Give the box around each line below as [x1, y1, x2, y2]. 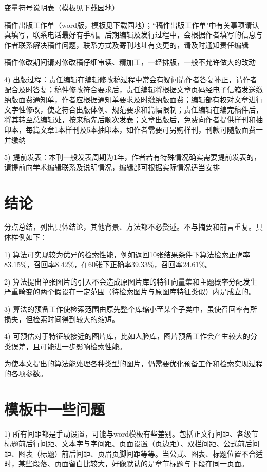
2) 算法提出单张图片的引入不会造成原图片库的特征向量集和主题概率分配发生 [4, 276, 258, 287]
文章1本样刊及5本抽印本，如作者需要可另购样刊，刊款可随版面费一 [40, 124, 263, 135]
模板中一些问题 [4, 398, 105, 419]
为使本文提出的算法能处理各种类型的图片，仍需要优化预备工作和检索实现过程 [4, 358, 263, 369]
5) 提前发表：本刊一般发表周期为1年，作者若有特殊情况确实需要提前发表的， [4, 152, 261, 162]
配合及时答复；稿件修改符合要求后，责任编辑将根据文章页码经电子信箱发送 [4, 84, 256, 95]
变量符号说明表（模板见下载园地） [4, 2, 119, 12]
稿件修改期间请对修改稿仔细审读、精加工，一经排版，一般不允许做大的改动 [4, 56, 256, 67]
